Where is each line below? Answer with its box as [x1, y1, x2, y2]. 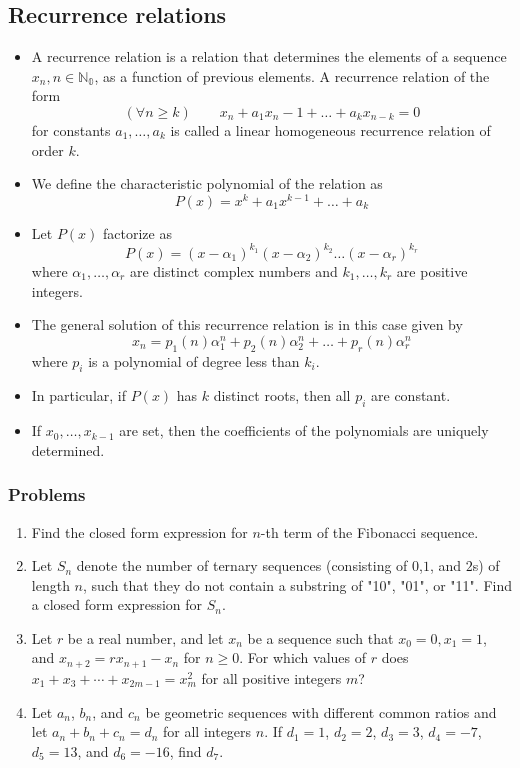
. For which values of [239, 647, 367, 668]
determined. [31, 439, 105, 460]
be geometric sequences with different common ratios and [145, 701, 497, 722]
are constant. [371, 385, 451, 406]
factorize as [103, 222, 172, 243]
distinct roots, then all [213, 385, 351, 406]
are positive [396, 260, 468, 281]
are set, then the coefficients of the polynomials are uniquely [119, 420, 489, 441]
